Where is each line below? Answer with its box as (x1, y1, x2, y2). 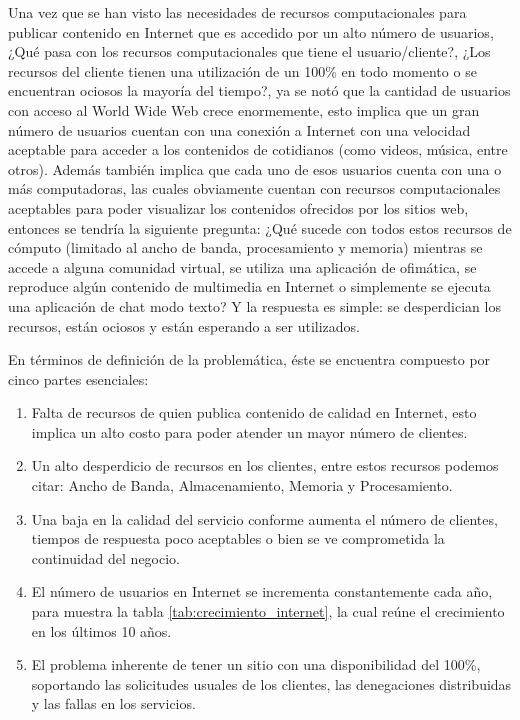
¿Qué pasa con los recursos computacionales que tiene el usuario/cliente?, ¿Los (8, 41, 491, 62)
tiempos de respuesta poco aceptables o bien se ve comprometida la (31, 528, 445, 549)
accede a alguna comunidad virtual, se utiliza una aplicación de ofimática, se (8, 256, 477, 277)
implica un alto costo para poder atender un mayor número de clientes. (31, 421, 468, 442)
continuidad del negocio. (31, 547, 180, 568)
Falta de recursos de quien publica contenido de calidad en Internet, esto (31, 402, 477, 423)
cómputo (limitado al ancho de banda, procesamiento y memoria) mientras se (8, 237, 483, 258)
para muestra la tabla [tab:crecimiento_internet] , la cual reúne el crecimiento (31, 601, 505, 622)
